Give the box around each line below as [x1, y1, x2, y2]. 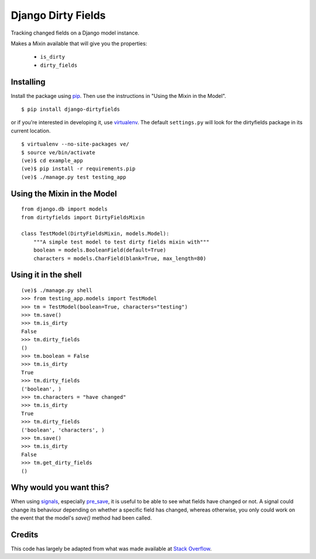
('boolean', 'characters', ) [21, 426, 105, 433]
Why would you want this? [11, 483, 109, 493]
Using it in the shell [11, 270, 82, 280]
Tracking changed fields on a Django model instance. [11, 29, 140, 36]
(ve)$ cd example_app [21, 157, 83, 164]
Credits [11, 530, 39, 540]
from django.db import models [21, 206, 108, 212]
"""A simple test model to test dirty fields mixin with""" [33, 238, 210, 245]
